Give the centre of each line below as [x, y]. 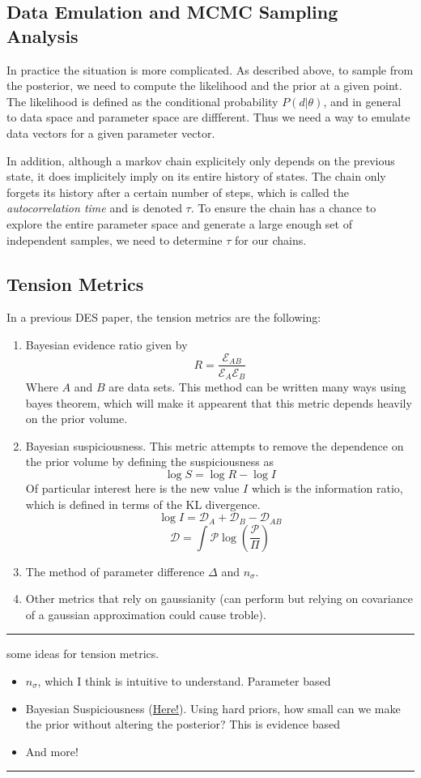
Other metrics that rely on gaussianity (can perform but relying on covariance [219, 598]
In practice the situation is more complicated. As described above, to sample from [210, 69]
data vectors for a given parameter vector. [111, 133]
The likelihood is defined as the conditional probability [142, 101]
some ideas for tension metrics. [83, 654]
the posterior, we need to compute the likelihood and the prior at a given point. [204, 85]
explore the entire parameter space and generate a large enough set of [179, 223]
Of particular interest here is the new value [132, 488]
